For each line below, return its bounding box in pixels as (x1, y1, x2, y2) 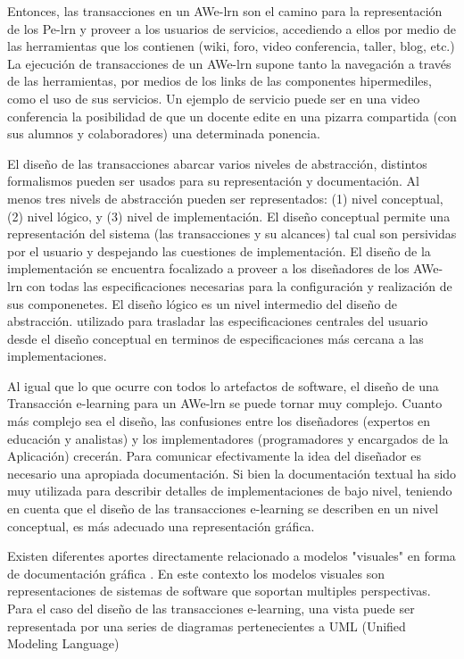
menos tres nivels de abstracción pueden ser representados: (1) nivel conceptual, (7, 188, 443, 207)
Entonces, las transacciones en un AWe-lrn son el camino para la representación (7, 2, 443, 20)
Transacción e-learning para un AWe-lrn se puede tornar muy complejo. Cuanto (7, 394, 443, 413)
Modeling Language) (7, 634, 120, 653)
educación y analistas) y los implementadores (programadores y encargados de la (7, 429, 449, 447)
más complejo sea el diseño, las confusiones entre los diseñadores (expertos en (7, 412, 431, 430)
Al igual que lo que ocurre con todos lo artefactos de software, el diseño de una (7, 376, 439, 395)
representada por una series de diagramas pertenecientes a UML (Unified (7, 616, 406, 635)
